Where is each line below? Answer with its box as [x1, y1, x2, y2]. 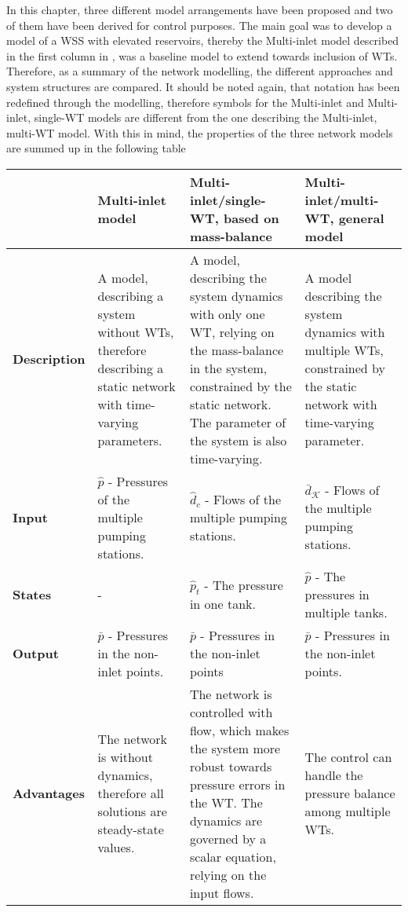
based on [223, 208, 279, 227]
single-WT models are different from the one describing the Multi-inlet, [34, 109, 377, 126]
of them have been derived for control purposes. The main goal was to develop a [6, 16, 392, 33]
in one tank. [189, 595, 256, 613]
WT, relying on [189, 322, 275, 341]
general [338, 208, 384, 227]
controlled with [189, 702, 273, 721]
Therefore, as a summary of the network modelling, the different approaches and [6, 63, 393, 79]
